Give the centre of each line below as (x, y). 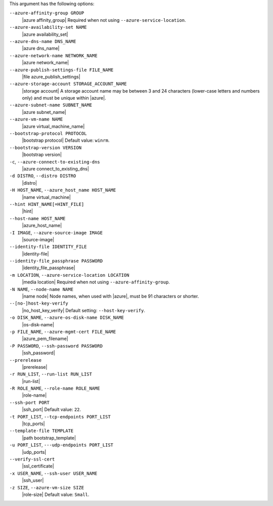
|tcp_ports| (33, 424)
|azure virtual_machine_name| (53, 126)
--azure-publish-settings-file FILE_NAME (61, 70)
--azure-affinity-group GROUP (47, 13)
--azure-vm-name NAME (36, 119)
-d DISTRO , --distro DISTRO (43, 176)
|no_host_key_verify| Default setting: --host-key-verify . (83, 310)
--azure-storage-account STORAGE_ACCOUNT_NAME (68, 84)
